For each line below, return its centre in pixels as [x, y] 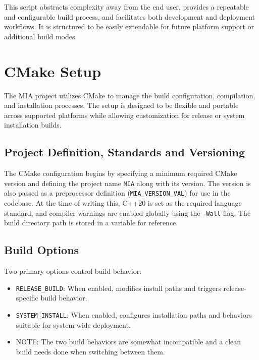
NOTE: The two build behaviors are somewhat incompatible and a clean [128, 342]
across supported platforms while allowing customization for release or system [124, 115]
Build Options [42, 250]
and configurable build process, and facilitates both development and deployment [129, 16]
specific [27, 298]
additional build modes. [41, 36]
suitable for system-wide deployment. [73, 324]
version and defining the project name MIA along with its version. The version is [127, 183]
